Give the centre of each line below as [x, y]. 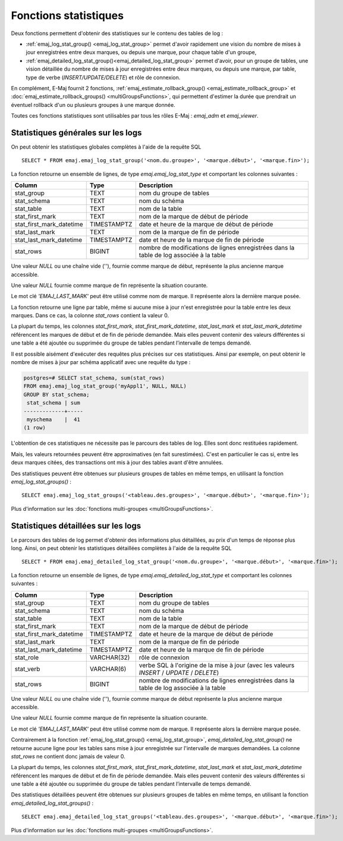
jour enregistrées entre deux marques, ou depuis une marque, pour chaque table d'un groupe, [141, 52]
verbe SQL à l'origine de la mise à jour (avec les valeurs [217, 665]
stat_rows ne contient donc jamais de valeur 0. [68, 756]
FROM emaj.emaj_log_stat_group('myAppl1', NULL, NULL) [105, 386]
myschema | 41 [54, 419]
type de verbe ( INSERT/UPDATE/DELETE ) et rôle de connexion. [103, 77]
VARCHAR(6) [108, 669]
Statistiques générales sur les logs [76, 133]
